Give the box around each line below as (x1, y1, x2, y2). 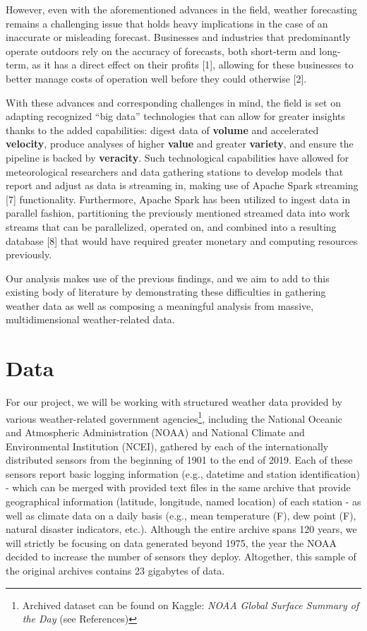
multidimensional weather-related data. (6, 312, 175, 327)
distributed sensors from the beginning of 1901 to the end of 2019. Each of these (6, 452, 353, 467)
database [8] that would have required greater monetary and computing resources (6, 233, 358, 248)
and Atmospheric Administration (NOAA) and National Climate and (6, 425, 305, 440)
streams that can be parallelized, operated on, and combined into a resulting (6, 219, 337, 234)
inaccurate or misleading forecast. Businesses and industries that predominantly (6, 30, 351, 44)
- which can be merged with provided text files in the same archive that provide (6, 480, 351, 495)
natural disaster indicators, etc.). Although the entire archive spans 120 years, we (6, 522, 357, 536)
